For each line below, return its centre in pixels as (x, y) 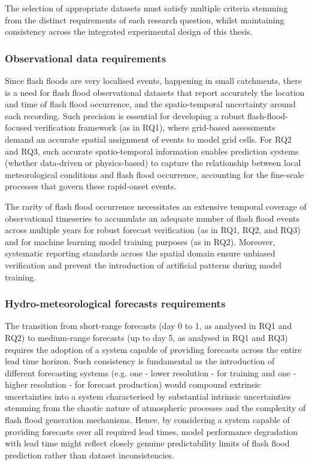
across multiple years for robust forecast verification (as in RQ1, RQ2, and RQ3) (153, 230)
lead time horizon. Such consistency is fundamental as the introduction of (140, 361)
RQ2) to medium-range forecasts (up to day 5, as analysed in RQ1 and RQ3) (146, 337)
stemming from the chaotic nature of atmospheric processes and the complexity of (155, 408)
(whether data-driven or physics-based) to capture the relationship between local (153, 163)
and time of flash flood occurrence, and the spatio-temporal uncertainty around (150, 104)
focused (19, 127)
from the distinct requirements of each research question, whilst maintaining (145, 19)
